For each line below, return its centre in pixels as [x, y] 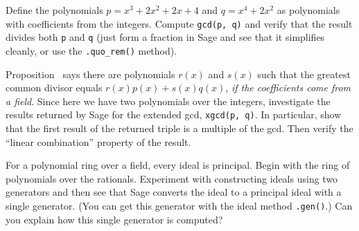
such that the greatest [304, 74]
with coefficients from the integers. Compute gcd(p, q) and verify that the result [179, 23]
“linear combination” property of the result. [98, 141]
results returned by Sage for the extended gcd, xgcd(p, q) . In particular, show [174, 114]
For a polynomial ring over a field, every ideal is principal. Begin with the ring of [178, 165]
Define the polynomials [54, 10]
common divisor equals [54, 87]
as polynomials [308, 10]
